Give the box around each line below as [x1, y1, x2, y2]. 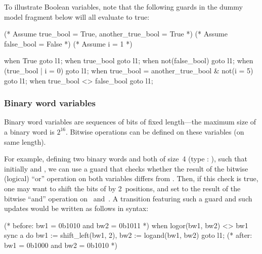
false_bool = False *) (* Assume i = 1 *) [4, 38, 133, 49]
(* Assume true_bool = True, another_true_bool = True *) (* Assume [4, 28, 228, 39]
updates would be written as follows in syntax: [4, 203, 149, 214]
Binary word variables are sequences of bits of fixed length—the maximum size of [4, 116, 256, 127]
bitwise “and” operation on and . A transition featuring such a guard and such [4, 193, 252, 203]
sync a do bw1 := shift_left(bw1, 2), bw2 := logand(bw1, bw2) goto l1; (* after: [4, 230, 252, 240]
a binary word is [4, 126, 55, 137]
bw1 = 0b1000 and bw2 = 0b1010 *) [4, 239, 117, 250]
